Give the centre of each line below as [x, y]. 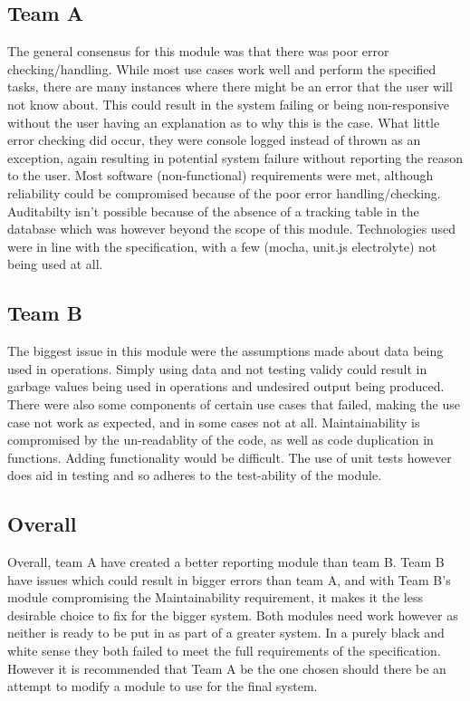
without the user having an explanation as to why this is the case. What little [224, 122]
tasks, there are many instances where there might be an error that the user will [230, 86]
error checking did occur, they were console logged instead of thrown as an [214, 140]
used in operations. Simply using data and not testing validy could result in [217, 368]
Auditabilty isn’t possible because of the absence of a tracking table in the [213, 211]
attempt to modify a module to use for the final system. [163, 686]
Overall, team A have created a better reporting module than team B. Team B [226, 562]
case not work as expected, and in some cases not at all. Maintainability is [214, 422]
